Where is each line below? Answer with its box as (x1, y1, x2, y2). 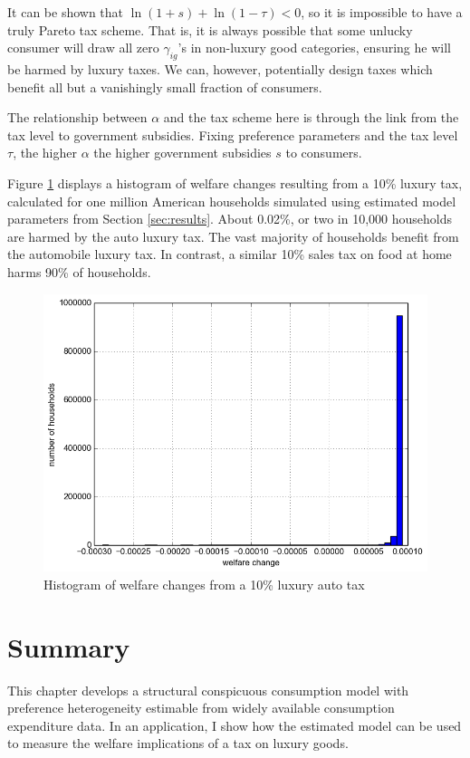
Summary (7, 628, 130, 665)
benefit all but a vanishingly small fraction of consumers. (7, 77, 322, 96)
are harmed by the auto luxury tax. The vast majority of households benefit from (7, 226, 459, 245)
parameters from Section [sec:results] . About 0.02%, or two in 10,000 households (7, 209, 453, 228)
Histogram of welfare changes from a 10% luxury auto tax (43, 574, 365, 593)
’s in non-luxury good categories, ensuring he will (177, 38, 451, 57)
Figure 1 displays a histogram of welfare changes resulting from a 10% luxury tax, (7, 173, 463, 192)
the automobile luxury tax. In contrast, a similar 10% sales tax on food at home (7, 245, 452, 264)
